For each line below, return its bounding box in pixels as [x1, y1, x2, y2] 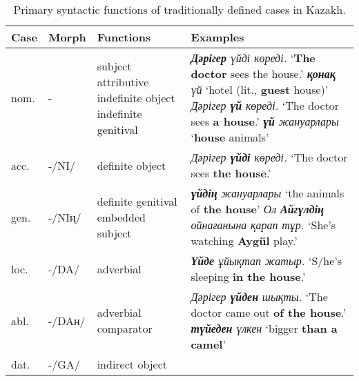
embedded [97, 208, 146, 225]
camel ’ [191, 336, 226, 352]
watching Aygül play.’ [191, 233, 298, 248]
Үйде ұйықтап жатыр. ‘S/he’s [191, 253, 342, 268]
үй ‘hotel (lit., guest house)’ [191, 81, 329, 97]
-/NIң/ [48, 208, 81, 225]
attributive [97, 73, 149, 90]
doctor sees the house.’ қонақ [191, 66, 336, 81]
